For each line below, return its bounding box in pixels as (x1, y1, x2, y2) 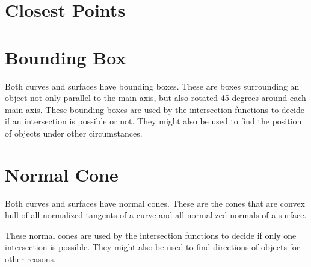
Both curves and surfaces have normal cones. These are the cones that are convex (5, 197, 305, 209)
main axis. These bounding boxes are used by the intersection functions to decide (5, 103, 304, 115)
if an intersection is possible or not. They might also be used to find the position (5, 115, 302, 127)
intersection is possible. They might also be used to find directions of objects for (5, 241, 300, 253)
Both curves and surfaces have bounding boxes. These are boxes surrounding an (5, 79, 300, 92)
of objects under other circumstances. (5, 126, 143, 139)
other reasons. (5, 252, 57, 265)
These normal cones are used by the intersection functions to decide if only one (5, 229, 297, 241)
